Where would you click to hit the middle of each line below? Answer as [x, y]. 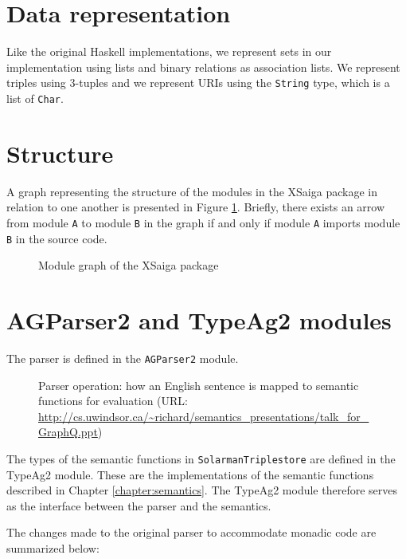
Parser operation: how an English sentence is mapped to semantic [199, 385]
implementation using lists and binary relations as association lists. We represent [203, 67]
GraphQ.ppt [68, 432]
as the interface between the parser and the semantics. [139, 505]
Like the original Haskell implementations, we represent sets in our [169, 51]
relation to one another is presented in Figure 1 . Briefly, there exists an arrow [196, 207]
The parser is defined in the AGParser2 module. [123, 358]
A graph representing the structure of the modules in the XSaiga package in [192, 191]
